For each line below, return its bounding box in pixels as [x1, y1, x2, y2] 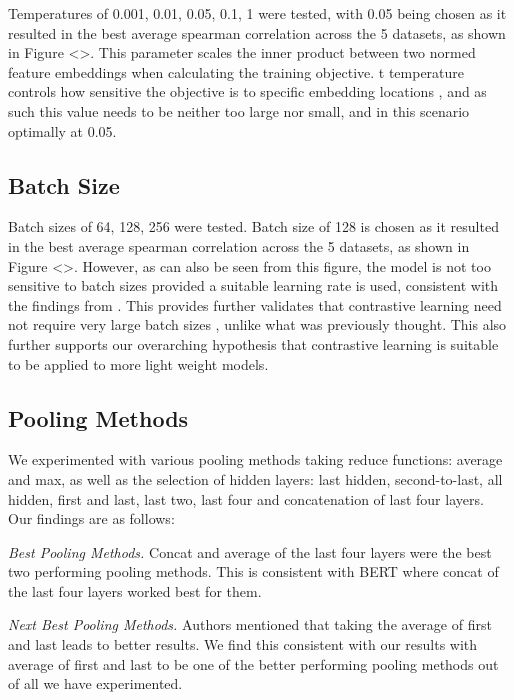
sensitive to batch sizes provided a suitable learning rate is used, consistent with [8, 275, 498, 296]
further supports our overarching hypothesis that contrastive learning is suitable [8, 333, 499, 354]
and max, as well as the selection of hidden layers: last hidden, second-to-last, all [8, 468, 503, 489]
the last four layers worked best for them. [8, 580, 262, 601]
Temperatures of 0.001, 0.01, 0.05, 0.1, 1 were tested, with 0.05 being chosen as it [8, 3, 507, 23]
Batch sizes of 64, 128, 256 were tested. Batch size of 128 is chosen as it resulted [8, 216, 499, 237]
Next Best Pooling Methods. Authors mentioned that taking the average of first [8, 614, 492, 635]
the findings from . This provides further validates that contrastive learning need [8, 294, 502, 315]
